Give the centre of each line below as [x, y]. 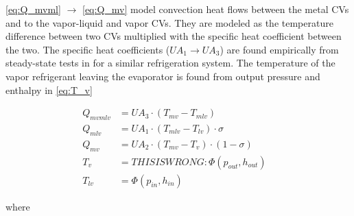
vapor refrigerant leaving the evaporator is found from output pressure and [163, 76]
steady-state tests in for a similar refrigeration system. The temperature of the [170, 63]
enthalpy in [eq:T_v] [49, 89]
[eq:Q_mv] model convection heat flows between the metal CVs [215, 9]
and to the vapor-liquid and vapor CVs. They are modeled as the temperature [169, 22]
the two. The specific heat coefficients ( [88, 49]
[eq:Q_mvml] [33, 9]
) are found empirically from [279, 49]
